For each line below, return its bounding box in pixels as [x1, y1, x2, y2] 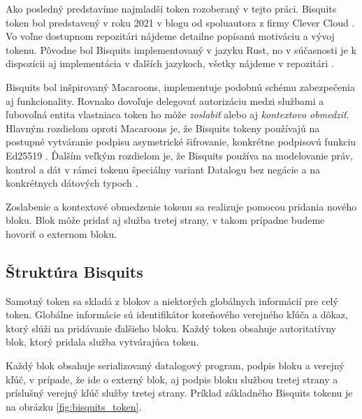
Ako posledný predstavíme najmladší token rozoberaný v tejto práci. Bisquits [6, 1, 337, 15]
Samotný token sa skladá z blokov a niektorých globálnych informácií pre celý [6, 293, 338, 308]
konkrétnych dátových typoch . [6, 176, 138, 190]
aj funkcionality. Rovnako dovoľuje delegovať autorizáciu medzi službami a [6, 93, 324, 108]
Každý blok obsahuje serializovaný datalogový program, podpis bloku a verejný [6, 358, 345, 373]
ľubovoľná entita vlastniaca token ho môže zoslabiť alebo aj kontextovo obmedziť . [6, 107, 349, 122]
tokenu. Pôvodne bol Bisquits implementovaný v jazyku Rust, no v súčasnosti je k [6, 42, 356, 57]
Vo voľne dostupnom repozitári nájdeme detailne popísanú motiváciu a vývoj [6, 29, 335, 43]
